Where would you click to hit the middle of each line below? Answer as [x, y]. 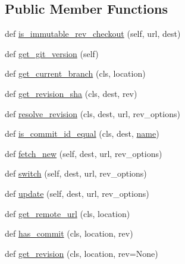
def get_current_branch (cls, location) [75, 73]
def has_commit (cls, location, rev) [69, 233]
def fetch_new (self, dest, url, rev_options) [84, 153]
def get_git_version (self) [52, 53]
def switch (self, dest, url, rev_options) [76, 173]
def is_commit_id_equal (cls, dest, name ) [82, 133]
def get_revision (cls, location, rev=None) [81, 253]
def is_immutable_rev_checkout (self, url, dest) [93, 34]
